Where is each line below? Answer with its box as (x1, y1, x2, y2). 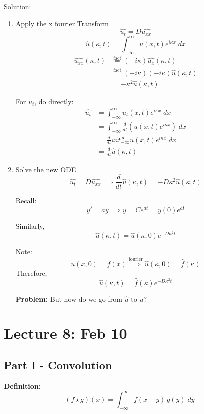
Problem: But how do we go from (15, 293, 122, 304)
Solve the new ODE (15, 164, 76, 174)
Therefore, (15, 267, 47, 278)
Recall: (15, 195, 37, 206)
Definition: (4, 380, 41, 391)
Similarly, (15, 221, 45, 231)
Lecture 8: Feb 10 (4, 323, 127, 343)
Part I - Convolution (4, 357, 112, 372)
